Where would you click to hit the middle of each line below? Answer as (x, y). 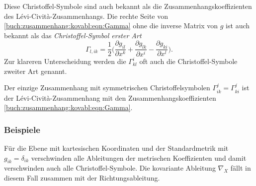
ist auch (238, 26)
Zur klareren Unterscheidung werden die (65, 61)
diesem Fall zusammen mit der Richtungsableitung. (82, 178)
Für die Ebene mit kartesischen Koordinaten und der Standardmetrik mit (116, 148)
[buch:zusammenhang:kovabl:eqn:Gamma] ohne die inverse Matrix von (111, 26)
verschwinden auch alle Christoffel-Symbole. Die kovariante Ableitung (110, 168)
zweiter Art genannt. (36, 71)
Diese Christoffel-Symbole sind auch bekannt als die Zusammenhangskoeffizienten (128, 6)
